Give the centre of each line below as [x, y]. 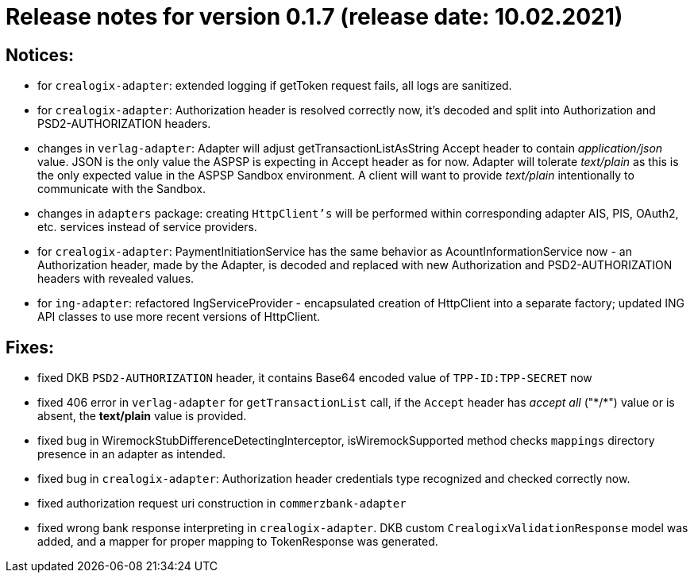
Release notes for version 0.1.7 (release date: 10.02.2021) [314, 17]
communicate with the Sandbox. [122, 189]
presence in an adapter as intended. [132, 454]
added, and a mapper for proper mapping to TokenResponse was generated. [238, 542]
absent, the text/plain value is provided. [142, 416]
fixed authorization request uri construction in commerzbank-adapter [222, 504]
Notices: [40, 55]
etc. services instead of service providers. [147, 227]
